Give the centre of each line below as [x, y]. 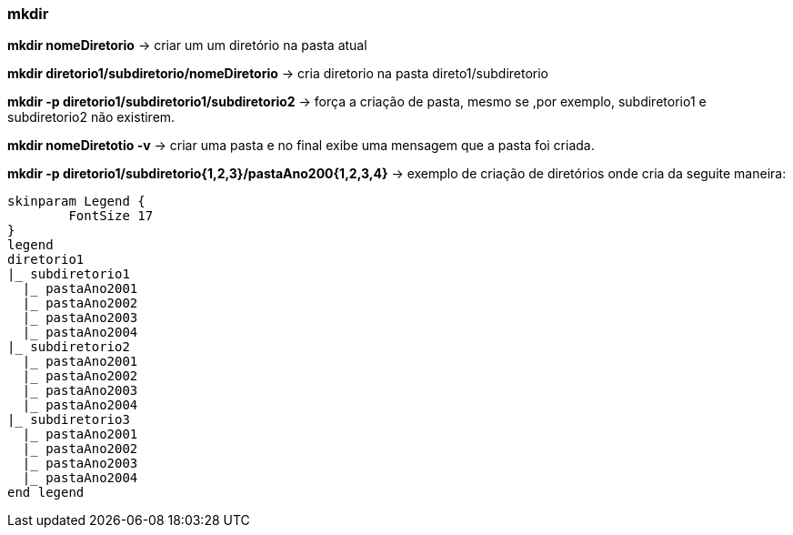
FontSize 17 [111, 216]
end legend [46, 493]
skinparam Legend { [76, 202]
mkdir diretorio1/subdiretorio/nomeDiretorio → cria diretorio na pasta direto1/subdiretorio [278, 74]
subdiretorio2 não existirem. [91, 117]
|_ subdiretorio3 [69, 420]
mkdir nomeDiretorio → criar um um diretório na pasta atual [187, 45]
